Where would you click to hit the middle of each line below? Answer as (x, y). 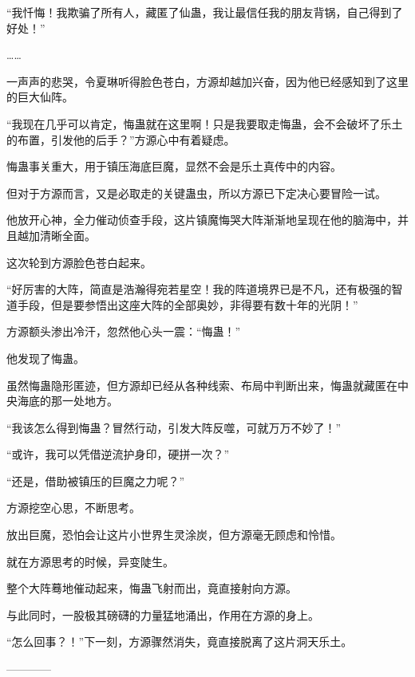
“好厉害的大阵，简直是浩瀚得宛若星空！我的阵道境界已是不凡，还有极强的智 (205, 289)
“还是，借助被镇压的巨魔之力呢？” (96, 480)
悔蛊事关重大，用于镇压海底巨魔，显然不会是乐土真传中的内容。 (174, 166)
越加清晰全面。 (56, 235)
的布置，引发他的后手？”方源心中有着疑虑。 (121, 139)
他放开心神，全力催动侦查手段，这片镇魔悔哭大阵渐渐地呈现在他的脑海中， (202, 220)
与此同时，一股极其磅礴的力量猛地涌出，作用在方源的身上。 (163, 614)
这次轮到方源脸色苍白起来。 (79, 262)
